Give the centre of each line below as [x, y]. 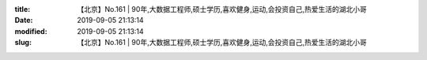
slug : [23, 43]
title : [23, 9]
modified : [31, 31]
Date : [24, 21]
